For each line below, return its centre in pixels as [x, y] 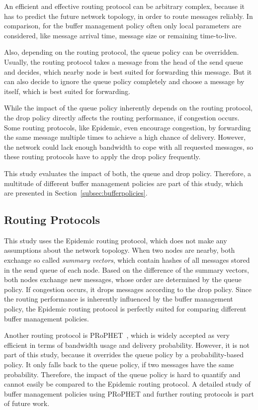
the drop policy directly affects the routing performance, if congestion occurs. [122, 117]
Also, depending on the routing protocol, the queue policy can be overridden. [122, 52]
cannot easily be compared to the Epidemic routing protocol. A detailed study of [127, 384]
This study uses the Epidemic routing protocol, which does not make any [116, 240]
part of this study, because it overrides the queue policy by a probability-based [124, 355]
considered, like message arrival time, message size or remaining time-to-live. [121, 35]
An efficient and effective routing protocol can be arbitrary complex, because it [125, 6]
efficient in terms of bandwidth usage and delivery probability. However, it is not [127, 345]
